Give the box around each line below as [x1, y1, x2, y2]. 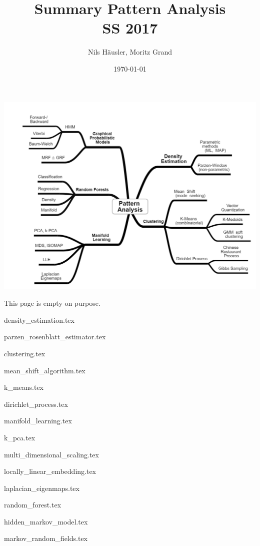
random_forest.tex [4, 499, 61, 510]
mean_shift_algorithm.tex [4, 365, 85, 375]
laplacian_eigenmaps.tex [4, 482, 79, 493]
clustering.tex [4, 348, 45, 358]
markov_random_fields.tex [4, 533, 88, 543]
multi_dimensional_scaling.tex [4, 449, 99, 459]
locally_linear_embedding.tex [4, 466, 96, 476]
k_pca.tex [4, 432, 35, 442]
